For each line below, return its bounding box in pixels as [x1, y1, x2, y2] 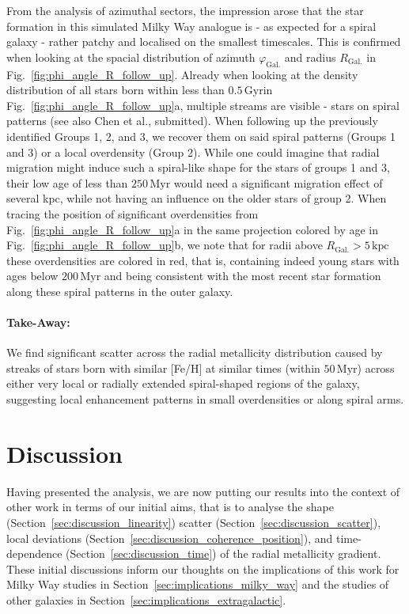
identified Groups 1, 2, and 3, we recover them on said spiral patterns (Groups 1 [6, 127, 396, 144]
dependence [6, 545, 62, 562]
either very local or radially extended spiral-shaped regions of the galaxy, [6, 375, 360, 392]
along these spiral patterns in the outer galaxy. [6, 282, 233, 299]
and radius [284, 48, 336, 65]
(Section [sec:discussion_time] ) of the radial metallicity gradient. [66, 545, 381, 562]
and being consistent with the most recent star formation [104, 267, 381, 284]
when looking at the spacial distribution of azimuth [6, 48, 256, 65]
